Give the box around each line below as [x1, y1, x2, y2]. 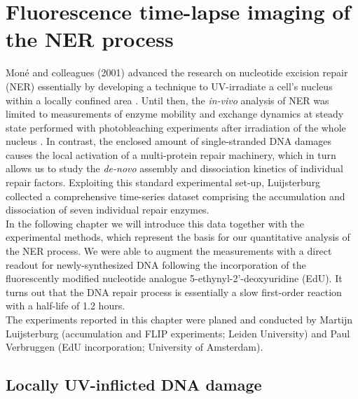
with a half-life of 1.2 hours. [6, 298, 125, 313]
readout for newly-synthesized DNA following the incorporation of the [6, 257, 306, 272]
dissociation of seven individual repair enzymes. [6, 202, 209, 217]
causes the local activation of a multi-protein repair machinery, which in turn [6, 147, 336, 162]
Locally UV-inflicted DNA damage [6, 374, 262, 395]
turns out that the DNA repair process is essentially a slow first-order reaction [6, 284, 342, 299]
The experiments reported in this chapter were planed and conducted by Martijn [6, 312, 353, 326]
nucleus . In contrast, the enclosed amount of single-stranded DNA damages [6, 134, 332, 148]
